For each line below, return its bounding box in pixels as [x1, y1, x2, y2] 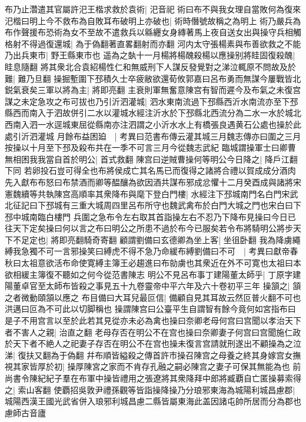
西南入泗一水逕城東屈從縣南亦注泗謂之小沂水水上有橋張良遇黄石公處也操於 [5, 118, 293, 130]
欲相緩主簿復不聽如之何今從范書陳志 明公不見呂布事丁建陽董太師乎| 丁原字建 [5, 268, 301, 280]
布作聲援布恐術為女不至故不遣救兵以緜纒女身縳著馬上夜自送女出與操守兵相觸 [5, 26, 301, 38]
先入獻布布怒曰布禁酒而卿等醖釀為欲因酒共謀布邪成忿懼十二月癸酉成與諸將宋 [5, 175, 301, 188]
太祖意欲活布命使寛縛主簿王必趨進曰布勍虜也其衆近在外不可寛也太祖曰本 [21, 257, 301, 269]
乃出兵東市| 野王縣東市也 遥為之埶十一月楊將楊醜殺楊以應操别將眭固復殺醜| [5, 49, 295, 61]
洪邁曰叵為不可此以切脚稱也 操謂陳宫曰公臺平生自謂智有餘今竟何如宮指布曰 [5, 303, 296, 315]
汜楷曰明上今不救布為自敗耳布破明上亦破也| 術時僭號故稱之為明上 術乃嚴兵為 [5, 14, 301, 26]
